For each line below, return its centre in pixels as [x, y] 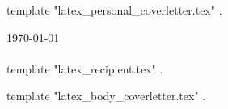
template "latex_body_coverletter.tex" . [106, 96]
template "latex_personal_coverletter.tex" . [114, 10]
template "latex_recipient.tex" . [85, 68]
